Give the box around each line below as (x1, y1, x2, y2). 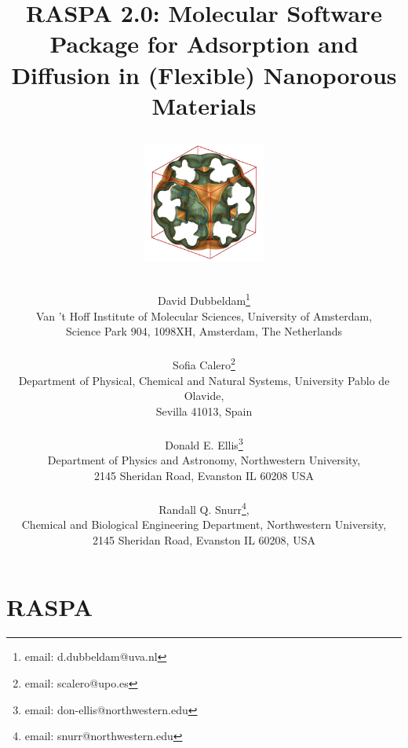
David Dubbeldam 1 (158, 290, 250, 308)
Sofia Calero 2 (173, 354, 235, 372)
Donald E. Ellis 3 (165, 434, 243, 453)
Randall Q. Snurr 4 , (158, 498, 250, 517)
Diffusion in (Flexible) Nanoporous (11, 58, 397, 90)
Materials (151, 89, 257, 121)
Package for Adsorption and (49, 27, 359, 60)
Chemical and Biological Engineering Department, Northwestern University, (21, 516, 387, 533)
